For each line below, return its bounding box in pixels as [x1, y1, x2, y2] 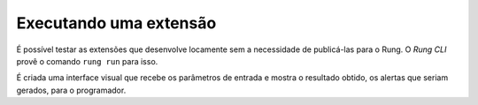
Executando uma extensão [16, 13, 217, 33]
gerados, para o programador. [16, 85, 127, 95]
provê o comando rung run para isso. [16, 56, 158, 66]
